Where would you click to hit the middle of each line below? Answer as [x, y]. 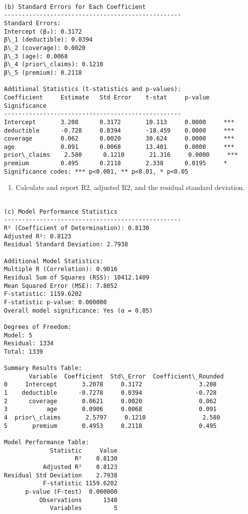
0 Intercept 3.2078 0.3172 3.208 [110, 385]
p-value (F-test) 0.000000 [71, 492]
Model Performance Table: [47, 443]
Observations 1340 [78, 500]
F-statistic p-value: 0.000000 [55, 302]
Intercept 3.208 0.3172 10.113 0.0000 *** [119, 122]
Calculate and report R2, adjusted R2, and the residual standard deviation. [130, 187]
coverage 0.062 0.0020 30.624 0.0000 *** [119, 139]
